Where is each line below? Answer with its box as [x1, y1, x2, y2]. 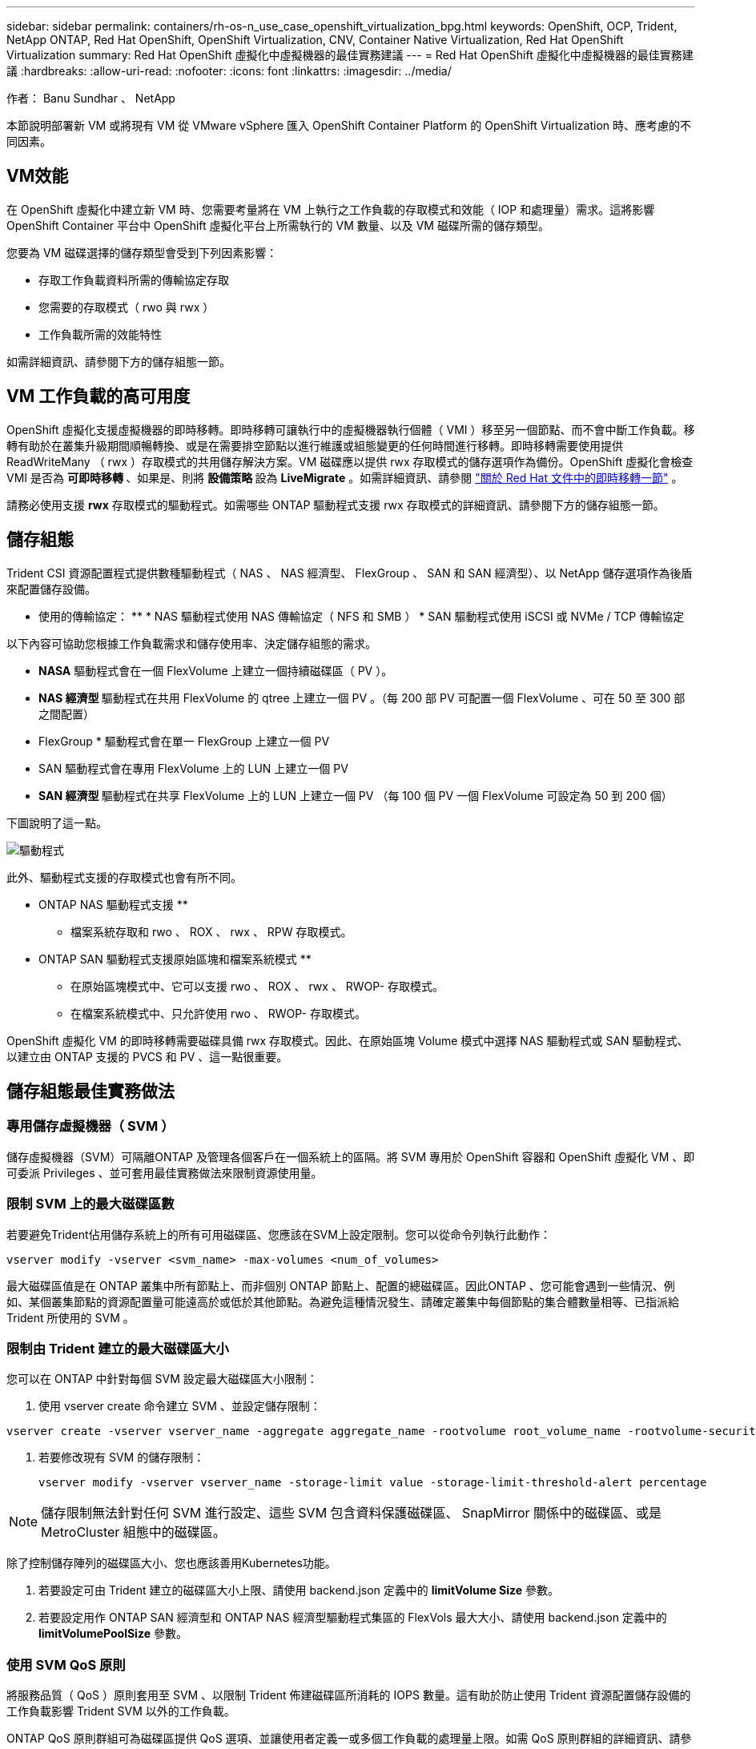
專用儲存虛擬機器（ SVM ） [6, 1118, 175, 1135]
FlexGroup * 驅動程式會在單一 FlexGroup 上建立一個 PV [38, 734, 330, 748]
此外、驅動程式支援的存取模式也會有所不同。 [6, 870, 242, 884]
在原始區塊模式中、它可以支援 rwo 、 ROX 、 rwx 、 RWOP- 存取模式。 [70, 979, 444, 993]
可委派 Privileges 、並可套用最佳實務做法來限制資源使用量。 [6, 1165, 323, 1180]
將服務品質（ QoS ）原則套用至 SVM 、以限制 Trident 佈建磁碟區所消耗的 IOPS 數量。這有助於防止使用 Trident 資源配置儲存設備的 [6, 1688, 691, 1702]
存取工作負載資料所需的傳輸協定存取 [38, 272, 229, 287]
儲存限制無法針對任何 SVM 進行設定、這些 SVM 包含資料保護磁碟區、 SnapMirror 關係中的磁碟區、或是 [41, 1505, 662, 1522]
